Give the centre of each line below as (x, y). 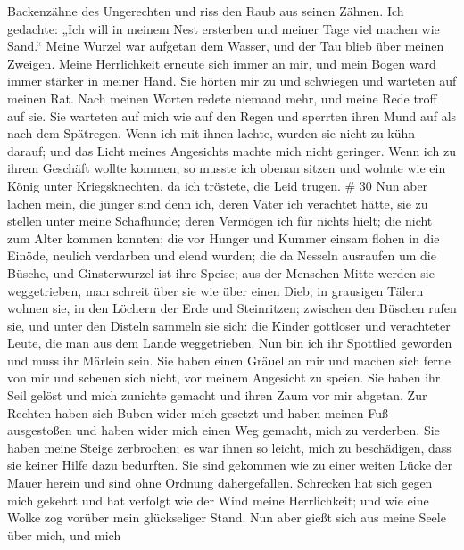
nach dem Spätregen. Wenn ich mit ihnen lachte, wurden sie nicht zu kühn (211, 133)
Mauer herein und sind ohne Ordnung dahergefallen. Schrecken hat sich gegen (220, 483)
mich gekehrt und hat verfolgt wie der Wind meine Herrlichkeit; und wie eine (218, 500)
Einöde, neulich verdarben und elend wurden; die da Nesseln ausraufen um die (222, 255)
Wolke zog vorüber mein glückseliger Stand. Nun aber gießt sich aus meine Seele (227, 517)
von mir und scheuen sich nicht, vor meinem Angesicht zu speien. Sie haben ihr (224, 378)
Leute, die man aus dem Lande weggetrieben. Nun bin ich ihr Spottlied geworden (230, 343)
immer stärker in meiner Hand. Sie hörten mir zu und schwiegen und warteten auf (232, 81)
